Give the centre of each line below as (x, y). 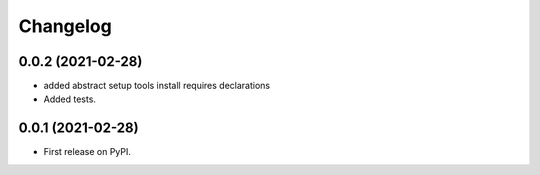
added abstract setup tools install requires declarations (156, 86)
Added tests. (70, 99)
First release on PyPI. (87, 152)
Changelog (65, 26)
